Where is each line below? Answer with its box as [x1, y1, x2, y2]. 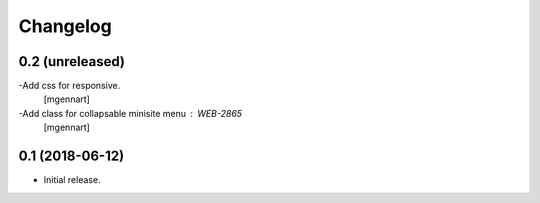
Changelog [18, 15, 112, 37]
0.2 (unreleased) [18, 53, 125, 70]
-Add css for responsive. [18, 80, 121, 92]
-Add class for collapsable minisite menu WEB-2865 [18, 107, 243, 119]
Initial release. [43, 174, 101, 186]
